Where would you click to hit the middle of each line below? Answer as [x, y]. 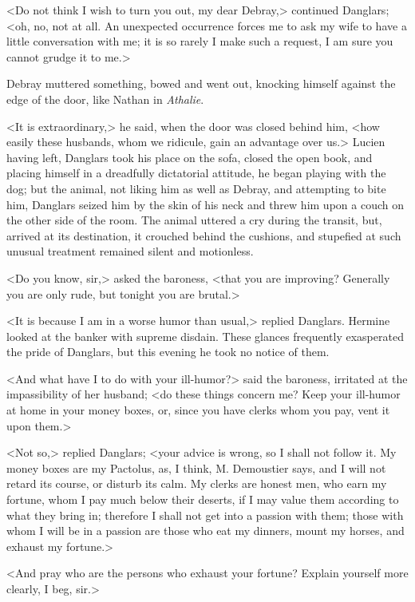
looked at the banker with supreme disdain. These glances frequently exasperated [205, 336]
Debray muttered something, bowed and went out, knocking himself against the [201, 83]
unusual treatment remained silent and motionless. [130, 251]
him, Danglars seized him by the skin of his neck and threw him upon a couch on [205, 204]
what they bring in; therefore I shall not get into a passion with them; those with [205, 515]
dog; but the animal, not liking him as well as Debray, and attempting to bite [196, 188]
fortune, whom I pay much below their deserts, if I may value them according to [203, 499]
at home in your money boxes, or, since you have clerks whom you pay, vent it [198, 410]
